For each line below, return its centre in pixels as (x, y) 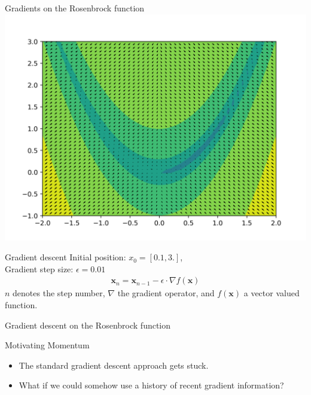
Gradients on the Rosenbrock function (75, 8)
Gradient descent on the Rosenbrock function (88, 325)
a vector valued (272, 293)
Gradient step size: (39, 268)
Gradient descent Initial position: (65, 257)
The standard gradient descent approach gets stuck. (114, 365)
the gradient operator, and (166, 293)
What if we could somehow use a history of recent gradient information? (151, 385)
